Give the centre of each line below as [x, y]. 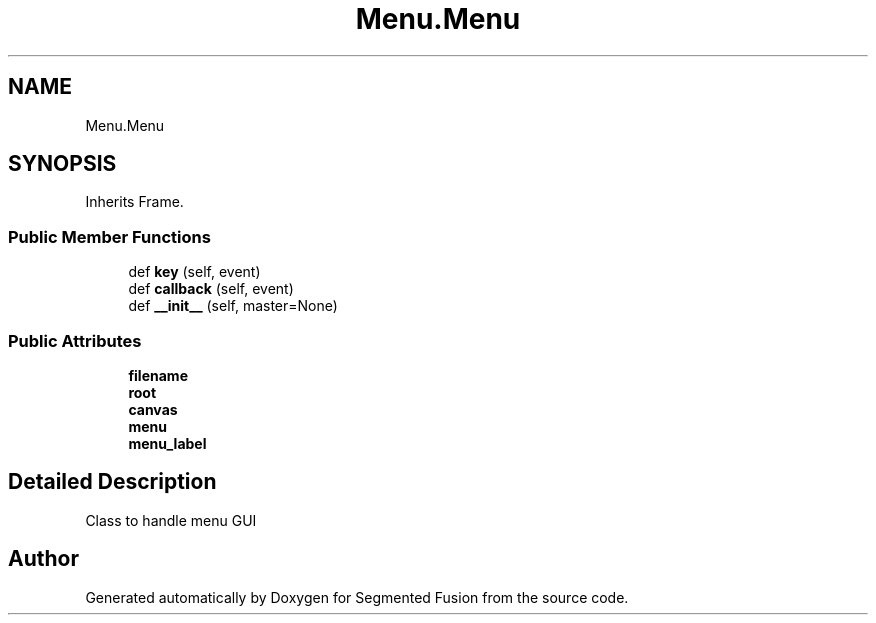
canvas [153, 409]
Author [43, 559]
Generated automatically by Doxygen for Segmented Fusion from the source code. [357, 597]
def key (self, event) [194, 272]
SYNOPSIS [62, 164]
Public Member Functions [109, 236]
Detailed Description [112, 482]
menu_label [167, 443]
